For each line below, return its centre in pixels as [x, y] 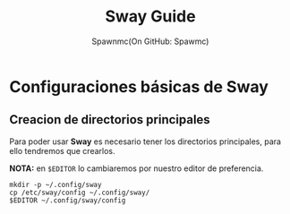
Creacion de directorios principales [110, 120]
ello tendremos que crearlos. [62, 150]
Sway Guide [150, 17]
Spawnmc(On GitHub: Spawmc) [150, 41]
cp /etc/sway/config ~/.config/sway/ [80, 193]
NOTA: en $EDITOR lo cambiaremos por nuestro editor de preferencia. [136, 168]
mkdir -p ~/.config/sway [55, 184]
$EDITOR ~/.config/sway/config [68, 200]
